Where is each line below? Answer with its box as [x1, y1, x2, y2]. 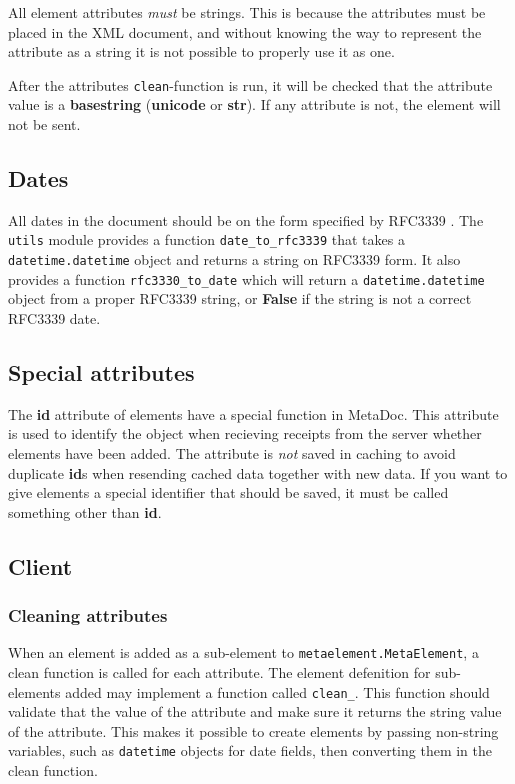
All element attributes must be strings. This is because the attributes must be [8, 2, 486, 22]
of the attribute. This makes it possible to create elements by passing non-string [8, 720, 499, 741]
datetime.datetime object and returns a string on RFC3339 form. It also [8, 249, 461, 270]
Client [8, 550, 73, 581]
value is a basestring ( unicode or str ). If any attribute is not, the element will [8, 94, 501, 115]
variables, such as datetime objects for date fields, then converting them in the [8, 740, 492, 761]
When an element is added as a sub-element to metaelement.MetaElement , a [8, 642, 479, 663]
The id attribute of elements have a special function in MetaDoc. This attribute [8, 403, 499, 424]
